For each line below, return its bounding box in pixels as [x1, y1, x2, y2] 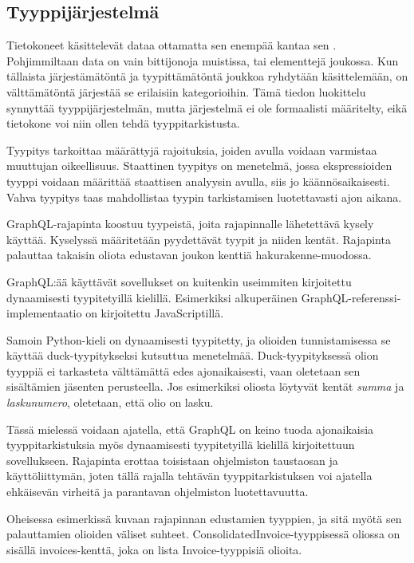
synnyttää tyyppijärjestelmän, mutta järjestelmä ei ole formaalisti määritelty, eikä [6, 99, 408, 116]
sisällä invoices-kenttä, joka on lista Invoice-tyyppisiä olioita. [6, 541, 302, 557]
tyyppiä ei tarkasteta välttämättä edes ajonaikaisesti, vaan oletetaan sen [6, 362, 361, 379]
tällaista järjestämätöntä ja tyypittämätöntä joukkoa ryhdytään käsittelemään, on [6, 68, 408, 85]
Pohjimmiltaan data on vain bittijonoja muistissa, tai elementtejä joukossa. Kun [6, 52, 399, 69]
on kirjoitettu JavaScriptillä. [85, 305, 224, 321]
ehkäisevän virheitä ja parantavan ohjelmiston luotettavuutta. [6, 483, 309, 500]
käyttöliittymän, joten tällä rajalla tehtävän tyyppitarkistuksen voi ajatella [6, 467, 373, 484]
